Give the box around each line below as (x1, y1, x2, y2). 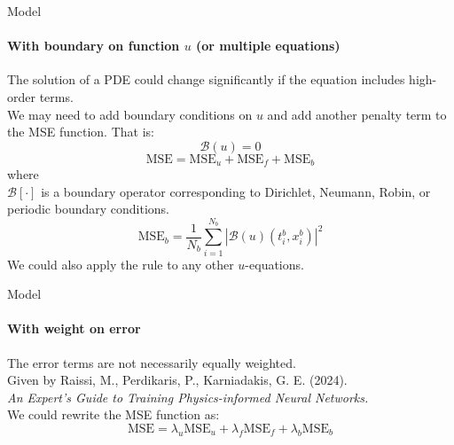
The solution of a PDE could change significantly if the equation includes (7, 70, 405, 89)
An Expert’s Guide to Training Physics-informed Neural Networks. (7, 387, 369, 406)
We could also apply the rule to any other (7, 254, 234, 273)
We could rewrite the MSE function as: (7, 405, 220, 424)
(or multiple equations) (196, 36, 340, 55)
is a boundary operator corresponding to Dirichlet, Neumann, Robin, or (41, 182, 431, 200)
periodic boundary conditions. (7, 199, 169, 218)
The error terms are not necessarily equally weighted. (7, 353, 296, 371)
